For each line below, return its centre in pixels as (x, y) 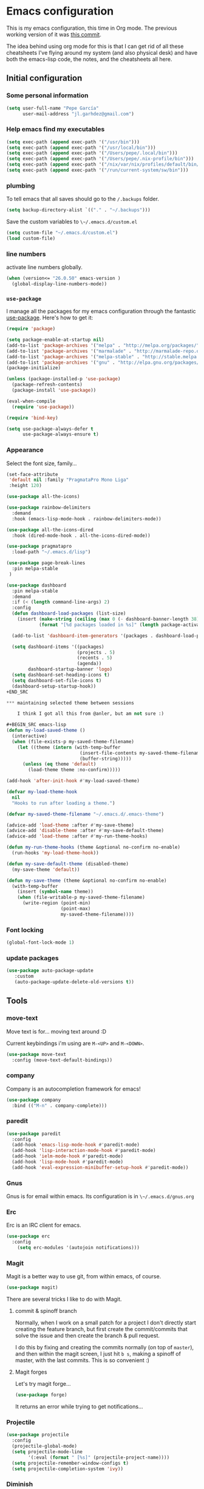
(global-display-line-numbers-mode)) (59, 284)
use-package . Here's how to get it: (50, 318)
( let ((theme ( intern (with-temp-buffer (69, 747)
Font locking (25, 930)
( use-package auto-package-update (50, 971)
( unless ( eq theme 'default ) (59, 764)
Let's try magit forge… (43, 1384)
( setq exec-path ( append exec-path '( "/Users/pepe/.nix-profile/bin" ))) (100, 159)
